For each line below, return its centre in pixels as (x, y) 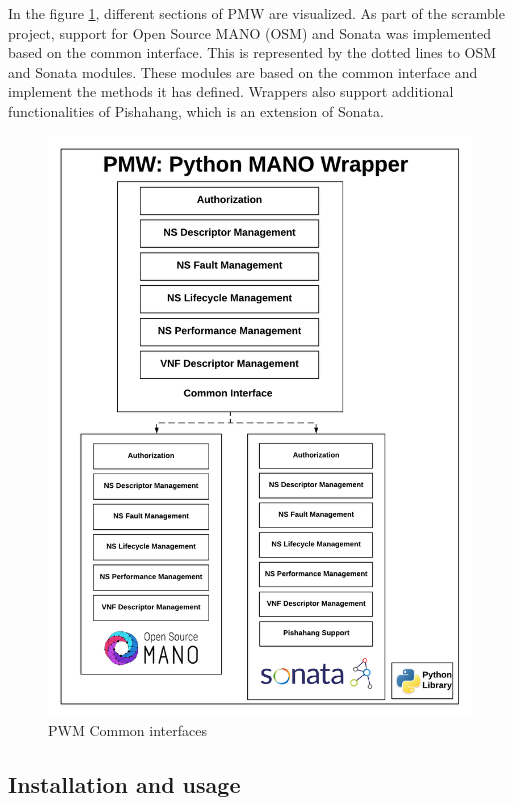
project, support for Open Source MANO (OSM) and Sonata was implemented (249, 32)
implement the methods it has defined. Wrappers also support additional (231, 91)
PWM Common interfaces (127, 730)
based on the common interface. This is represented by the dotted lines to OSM (252, 52)
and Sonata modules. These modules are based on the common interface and (243, 71)
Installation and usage (124, 784)
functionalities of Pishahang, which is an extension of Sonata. (196, 110)
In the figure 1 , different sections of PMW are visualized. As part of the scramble (256, 13)
